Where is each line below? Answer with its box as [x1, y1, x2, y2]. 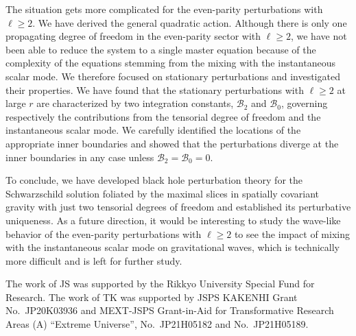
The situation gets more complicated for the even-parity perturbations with [5, 2, 323, 16]
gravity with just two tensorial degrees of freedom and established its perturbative [5, 200, 351, 214]
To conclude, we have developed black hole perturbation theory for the [5, 173, 303, 187]
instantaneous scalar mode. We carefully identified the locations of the [5, 123, 301, 137]
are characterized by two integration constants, [36, 96, 234, 110]
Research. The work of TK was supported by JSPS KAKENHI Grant [5, 289, 298, 304]
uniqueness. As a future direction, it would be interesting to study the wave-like [5, 213, 341, 227]
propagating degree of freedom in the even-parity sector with [5, 29, 261, 43]
